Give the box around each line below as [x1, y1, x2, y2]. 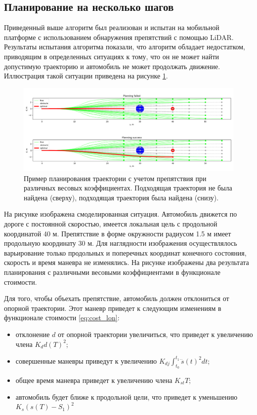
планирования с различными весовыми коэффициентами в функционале [4, 267, 221, 277]
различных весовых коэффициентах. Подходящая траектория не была [24, 183, 232, 193]
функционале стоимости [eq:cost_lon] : [4, 312, 120, 323]
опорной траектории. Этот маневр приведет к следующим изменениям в [4, 302, 221, 313]
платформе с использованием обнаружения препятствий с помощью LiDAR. [4, 32, 234, 42]
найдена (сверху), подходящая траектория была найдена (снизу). [24, 192, 219, 202]
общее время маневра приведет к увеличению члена [15, 375, 172, 385]
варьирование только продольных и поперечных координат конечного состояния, [4, 247, 247, 258]
